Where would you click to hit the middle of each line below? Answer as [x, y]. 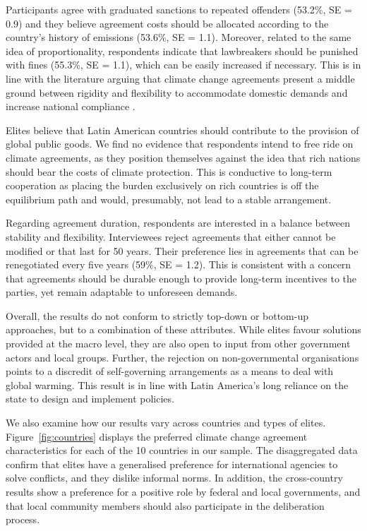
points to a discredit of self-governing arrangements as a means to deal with [170, 371]
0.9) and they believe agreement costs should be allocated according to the [167, 23]
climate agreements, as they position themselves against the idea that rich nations [183, 157]
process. [23, 519]
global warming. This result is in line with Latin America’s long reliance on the [177, 384]
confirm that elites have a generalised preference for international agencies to [172, 464]
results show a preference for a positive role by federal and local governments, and [183, 491]
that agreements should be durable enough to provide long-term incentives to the [181, 278]
